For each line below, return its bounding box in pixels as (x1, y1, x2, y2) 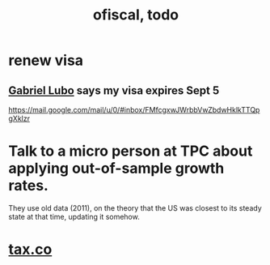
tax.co (8, 241, 53, 259)
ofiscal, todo (92, 6, 179, 24)
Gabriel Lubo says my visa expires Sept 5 (8, 83, 220, 97)
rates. (8, 177, 49, 195)
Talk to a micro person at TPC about (8, 142, 253, 160)
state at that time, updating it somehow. (8, 212, 140, 221)
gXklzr (8, 113, 31, 123)
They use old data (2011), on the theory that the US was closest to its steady (8, 203, 263, 212)
